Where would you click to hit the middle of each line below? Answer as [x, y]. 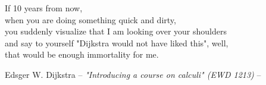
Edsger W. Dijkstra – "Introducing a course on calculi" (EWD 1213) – [133, 74]
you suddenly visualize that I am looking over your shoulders [116, 31]
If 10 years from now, [44, 8]
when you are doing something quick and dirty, [90, 19]
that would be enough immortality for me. [82, 54]
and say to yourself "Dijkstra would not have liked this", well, [117, 42]
